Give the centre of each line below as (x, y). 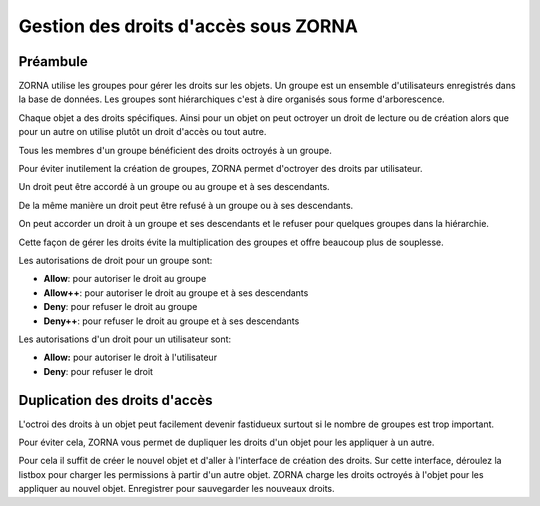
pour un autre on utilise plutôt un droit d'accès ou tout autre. (142, 132)
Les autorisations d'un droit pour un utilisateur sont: (125, 339)
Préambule (53, 61)
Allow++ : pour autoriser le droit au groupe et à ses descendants (176, 292)
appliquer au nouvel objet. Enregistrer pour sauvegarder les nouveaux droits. (176, 489)
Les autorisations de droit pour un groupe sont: (115, 260)
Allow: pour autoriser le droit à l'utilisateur (130, 357)
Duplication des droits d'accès (116, 400)
